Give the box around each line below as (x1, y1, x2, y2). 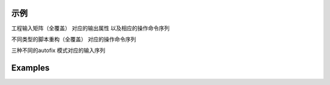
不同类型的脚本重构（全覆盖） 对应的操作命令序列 (11, 35, 136, 43)
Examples (11, 63, 50, 73)
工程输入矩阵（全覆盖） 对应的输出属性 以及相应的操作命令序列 (11, 24, 170, 32)
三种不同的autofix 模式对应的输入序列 (11, 46, 106, 54)
